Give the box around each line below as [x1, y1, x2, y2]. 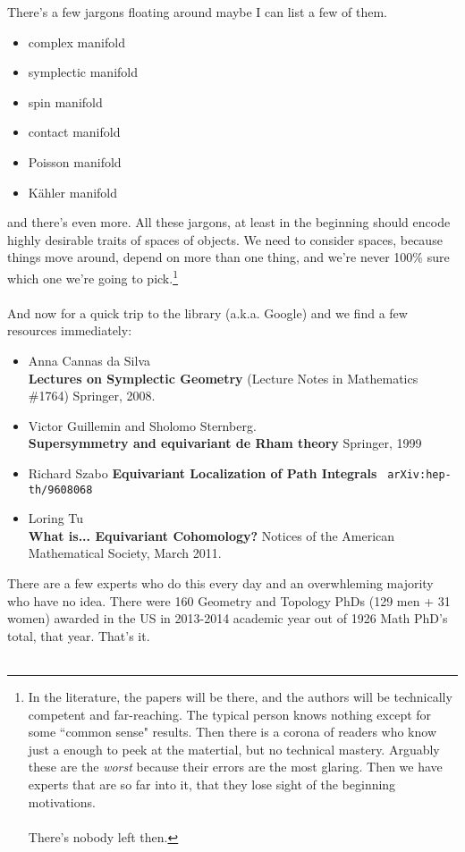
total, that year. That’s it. [7, 626, 150, 645]
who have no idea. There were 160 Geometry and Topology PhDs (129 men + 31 [7, 591, 451, 610]
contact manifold [28, 122, 121, 141]
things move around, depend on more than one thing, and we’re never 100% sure [7, 248, 450, 266]
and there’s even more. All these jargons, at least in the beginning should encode [7, 213, 451, 232]
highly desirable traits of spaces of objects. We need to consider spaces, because [7, 230, 443, 249]
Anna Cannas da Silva [28, 350, 151, 369]
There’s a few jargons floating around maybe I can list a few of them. [7, 3, 387, 21]
